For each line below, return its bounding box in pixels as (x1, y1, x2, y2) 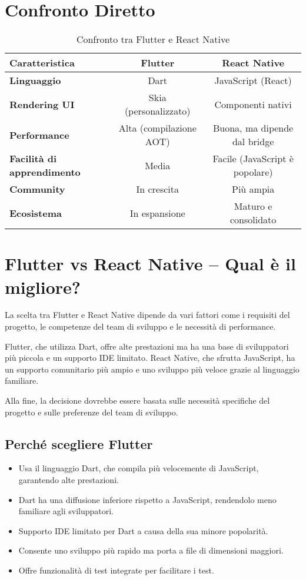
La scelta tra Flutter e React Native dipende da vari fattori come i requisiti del (5, 309, 290, 321)
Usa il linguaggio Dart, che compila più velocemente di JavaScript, (18, 462, 259, 474)
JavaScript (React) (214, 73, 292, 88)
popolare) (233, 165, 273, 179)
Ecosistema (9, 206, 62, 220)
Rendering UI (9, 97, 75, 111)
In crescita (136, 182, 179, 196)
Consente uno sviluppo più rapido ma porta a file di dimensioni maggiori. (18, 544, 284, 556)
